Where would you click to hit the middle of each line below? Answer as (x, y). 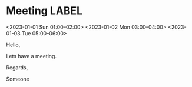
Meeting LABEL (44, 11)
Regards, (17, 67)
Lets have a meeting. (32, 56)
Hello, (13, 45)
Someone (18, 79)
